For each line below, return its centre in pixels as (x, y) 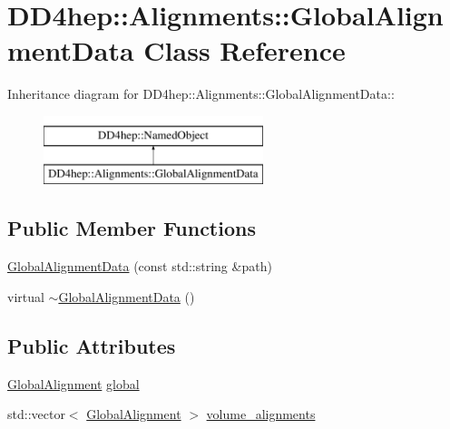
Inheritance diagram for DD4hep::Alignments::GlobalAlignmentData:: (201, 94)
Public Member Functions (132, 228)
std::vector (36, 414)
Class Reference (245, 50)
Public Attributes (92, 345)
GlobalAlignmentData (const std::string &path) (140, 266)
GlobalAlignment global (73, 383)
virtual (26, 296)
